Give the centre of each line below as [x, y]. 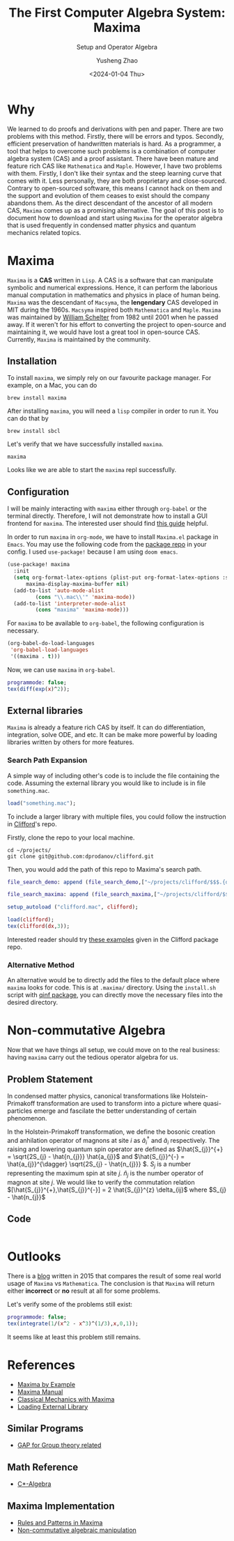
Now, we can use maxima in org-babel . [61, 669]
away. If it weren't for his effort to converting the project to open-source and [117, 324]
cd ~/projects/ [29, 850]
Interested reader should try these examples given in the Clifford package [113, 939]
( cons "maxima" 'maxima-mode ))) [82, 610]
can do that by [28, 418]
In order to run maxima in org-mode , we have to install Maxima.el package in [113, 537]
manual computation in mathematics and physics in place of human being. [114, 295]
